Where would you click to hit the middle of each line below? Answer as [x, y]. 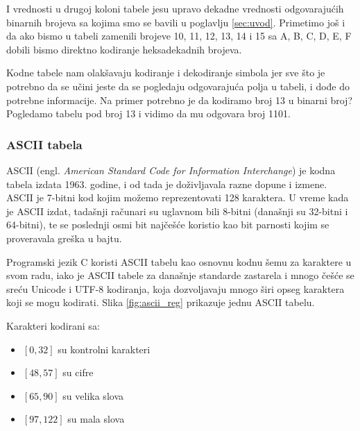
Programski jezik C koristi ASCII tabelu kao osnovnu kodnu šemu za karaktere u [179, 261]
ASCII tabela [44, 144]
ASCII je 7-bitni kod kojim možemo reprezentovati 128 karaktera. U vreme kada [178, 197]
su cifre [78, 372]
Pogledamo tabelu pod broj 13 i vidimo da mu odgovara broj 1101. [148, 113]
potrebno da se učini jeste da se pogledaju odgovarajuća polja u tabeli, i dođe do [178, 86]
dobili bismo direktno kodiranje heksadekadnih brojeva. [124, 49]
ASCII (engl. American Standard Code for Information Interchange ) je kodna [171, 170]
